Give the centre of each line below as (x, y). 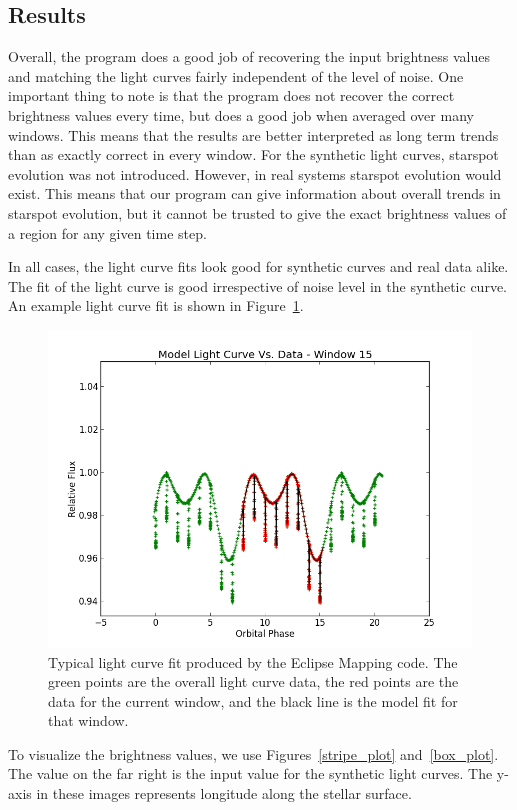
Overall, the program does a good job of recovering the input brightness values (249, 56)
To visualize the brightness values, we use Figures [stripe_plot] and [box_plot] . (253, 753)
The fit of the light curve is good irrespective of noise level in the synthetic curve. (257, 285)
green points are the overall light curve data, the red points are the (253, 681)
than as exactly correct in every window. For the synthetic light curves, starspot (253, 154)
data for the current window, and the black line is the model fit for (253, 700)
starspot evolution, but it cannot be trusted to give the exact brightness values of (257, 212)
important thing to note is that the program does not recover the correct (231, 95)
